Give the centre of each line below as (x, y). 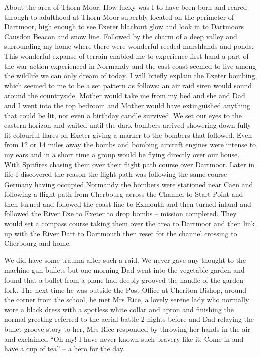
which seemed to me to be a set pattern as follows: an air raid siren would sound (128, 85)
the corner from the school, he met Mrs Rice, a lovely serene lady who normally (127, 299)
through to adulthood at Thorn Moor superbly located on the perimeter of (119, 16)
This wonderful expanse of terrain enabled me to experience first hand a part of (126, 56)
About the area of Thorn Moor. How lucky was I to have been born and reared (126, 7)
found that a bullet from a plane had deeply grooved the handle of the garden (124, 280)
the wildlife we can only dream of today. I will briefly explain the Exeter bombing (130, 76)
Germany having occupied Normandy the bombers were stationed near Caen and (129, 184)
